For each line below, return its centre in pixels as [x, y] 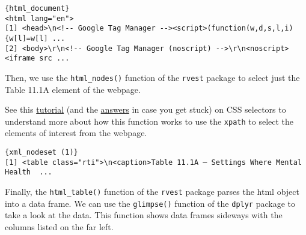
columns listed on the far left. [59, 226]
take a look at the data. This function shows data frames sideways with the [144, 215]
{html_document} [37, 8]
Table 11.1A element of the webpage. [73, 89]
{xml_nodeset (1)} [41, 153]
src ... [54, 58]
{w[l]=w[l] [26, 38]
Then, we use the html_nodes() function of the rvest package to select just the [152, 77]
